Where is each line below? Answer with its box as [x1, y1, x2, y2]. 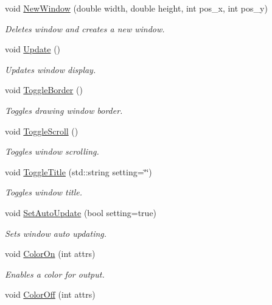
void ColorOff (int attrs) [5, 288, 96, 301]
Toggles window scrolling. [5, 145, 99, 158]
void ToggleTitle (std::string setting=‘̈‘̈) [5, 165, 152, 178]
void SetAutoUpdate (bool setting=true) [5, 206, 157, 219]
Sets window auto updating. [5, 226, 107, 239]
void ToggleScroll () [5, 124, 78, 137]
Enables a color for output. [5, 267, 105, 280]
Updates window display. [5, 63, 96, 75]
